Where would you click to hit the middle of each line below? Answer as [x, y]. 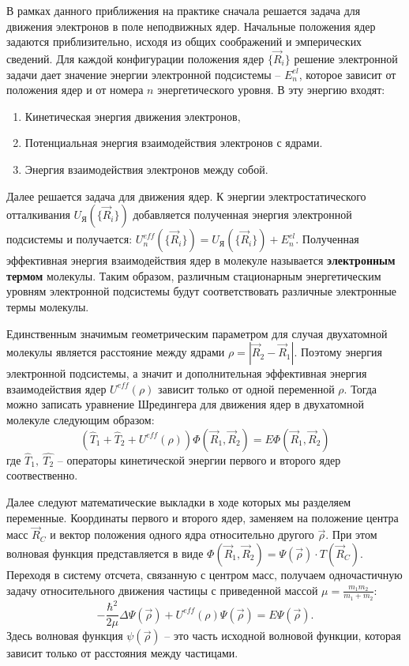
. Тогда [360, 388]
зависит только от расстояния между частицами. [122, 653]
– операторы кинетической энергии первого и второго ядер [199, 459]
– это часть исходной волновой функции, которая [283, 636]
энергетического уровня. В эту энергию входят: [271, 90]
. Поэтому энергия [338, 352]
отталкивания [38, 214]
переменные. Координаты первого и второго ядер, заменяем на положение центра [203, 517]
